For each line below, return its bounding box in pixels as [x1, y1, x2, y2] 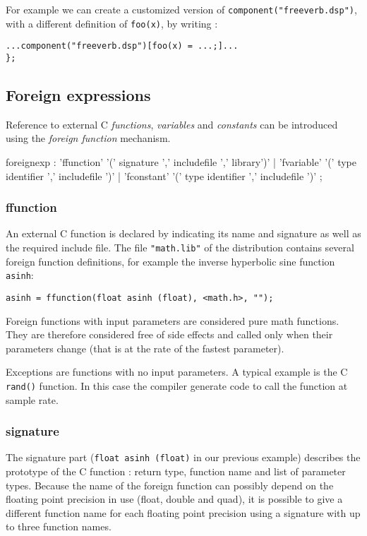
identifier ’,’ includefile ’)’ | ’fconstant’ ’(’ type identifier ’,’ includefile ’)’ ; [6, 168, 323, 183]
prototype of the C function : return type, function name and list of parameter [6, 464, 346, 479]
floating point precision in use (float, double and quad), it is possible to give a [6, 492, 343, 506]
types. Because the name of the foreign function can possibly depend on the [6, 477, 334, 492]
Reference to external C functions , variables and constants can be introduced [6, 117, 338, 131]
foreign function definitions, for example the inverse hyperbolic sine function [6, 254, 335, 268]
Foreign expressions [6, 84, 151, 106]
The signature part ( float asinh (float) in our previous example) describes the [6, 450, 361, 465]
